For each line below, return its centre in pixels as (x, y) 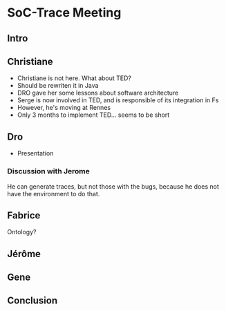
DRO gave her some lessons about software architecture (98, 93)
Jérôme (24, 254)
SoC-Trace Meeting (64, 13)
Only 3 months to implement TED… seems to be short (93, 115)
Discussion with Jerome (48, 171)
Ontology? (22, 232)
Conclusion (32, 301)
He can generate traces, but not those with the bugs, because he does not (113, 186)
